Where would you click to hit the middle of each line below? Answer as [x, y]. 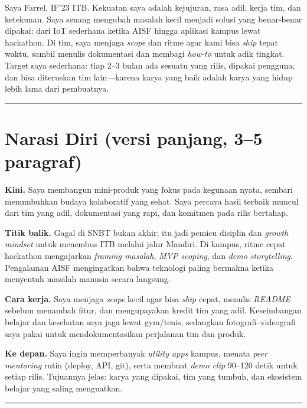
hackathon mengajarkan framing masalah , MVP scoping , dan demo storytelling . [149, 256]
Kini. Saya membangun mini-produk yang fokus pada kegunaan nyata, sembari [149, 190]
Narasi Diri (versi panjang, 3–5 [134, 137]
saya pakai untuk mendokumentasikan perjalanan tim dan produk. [125, 333]
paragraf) [43, 161]
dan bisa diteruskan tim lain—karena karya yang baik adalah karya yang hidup [149, 77]
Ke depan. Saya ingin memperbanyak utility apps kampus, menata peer [136, 353]
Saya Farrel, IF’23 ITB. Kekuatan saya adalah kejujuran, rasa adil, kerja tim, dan [153, 7]
